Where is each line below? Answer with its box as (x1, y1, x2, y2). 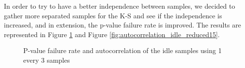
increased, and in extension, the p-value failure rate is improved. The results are (4, 20, 241, 30)
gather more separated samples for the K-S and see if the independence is (4, 10, 222, 20)
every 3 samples (23, 54, 70, 65)
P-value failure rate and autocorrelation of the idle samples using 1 (23, 45, 222, 55)
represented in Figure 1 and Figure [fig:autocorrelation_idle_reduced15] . (4, 29, 220, 39)
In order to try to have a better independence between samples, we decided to (4, 1, 235, 11)
